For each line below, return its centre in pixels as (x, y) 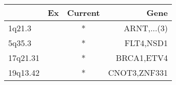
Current (83, 13)
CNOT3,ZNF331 (138, 72)
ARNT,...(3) (146, 28)
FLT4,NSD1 (146, 43)
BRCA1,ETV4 (142, 58)
